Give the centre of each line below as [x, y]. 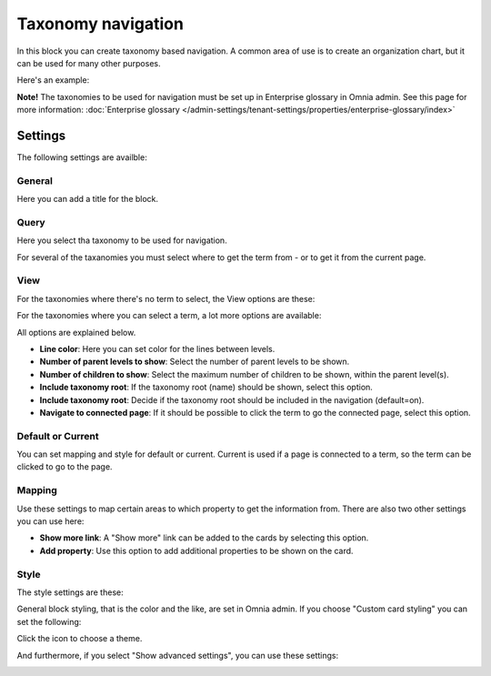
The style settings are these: [70, 592]
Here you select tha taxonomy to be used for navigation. [122, 240]
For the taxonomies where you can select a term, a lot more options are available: [169, 316]
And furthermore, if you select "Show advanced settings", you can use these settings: [178, 655]
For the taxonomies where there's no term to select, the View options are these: [166, 298]
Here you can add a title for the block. [88, 199]
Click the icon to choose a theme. [80, 639]
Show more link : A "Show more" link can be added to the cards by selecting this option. [204, 538]
